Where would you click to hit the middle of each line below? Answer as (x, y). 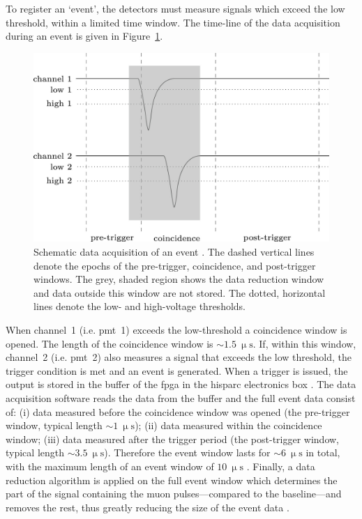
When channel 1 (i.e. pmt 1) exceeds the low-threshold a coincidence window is (176, 329)
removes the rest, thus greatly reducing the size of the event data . (148, 507)
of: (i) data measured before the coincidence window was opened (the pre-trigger (178, 411)
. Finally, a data (281, 466)
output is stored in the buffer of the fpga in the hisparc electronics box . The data (181, 384)
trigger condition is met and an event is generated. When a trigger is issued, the (177, 370)
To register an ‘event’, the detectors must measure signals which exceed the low (175, 8)
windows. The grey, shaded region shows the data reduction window (179, 279)
